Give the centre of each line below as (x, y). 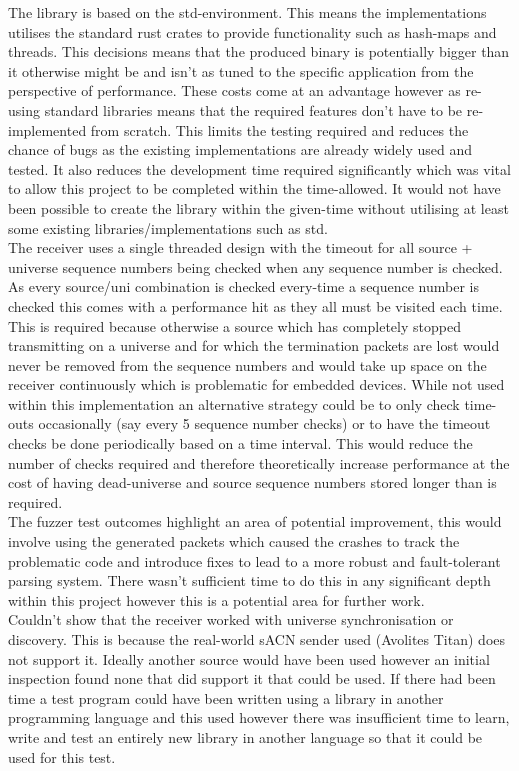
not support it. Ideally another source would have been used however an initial (249, 658)
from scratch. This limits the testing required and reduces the (279, 129)
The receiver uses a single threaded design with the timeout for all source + (240, 247)
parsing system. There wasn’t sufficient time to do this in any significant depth (249, 580)
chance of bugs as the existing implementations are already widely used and (240, 149)
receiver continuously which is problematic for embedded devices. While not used (256, 384)
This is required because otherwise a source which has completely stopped (234, 325)
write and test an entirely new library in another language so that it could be (245, 736)
